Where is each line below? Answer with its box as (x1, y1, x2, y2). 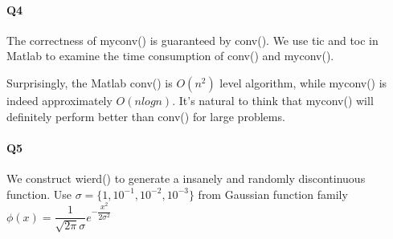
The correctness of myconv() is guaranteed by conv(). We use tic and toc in (6, 31, 379, 48)
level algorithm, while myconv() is (219, 74, 387, 91)
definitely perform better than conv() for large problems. (6, 107, 285, 124)
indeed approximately (6, 91, 113, 108)
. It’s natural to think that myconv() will (172, 91, 374, 108)
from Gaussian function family (198, 185, 348, 202)
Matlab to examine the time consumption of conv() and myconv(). (6, 47, 334, 64)
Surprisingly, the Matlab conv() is (6, 74, 173, 91)
